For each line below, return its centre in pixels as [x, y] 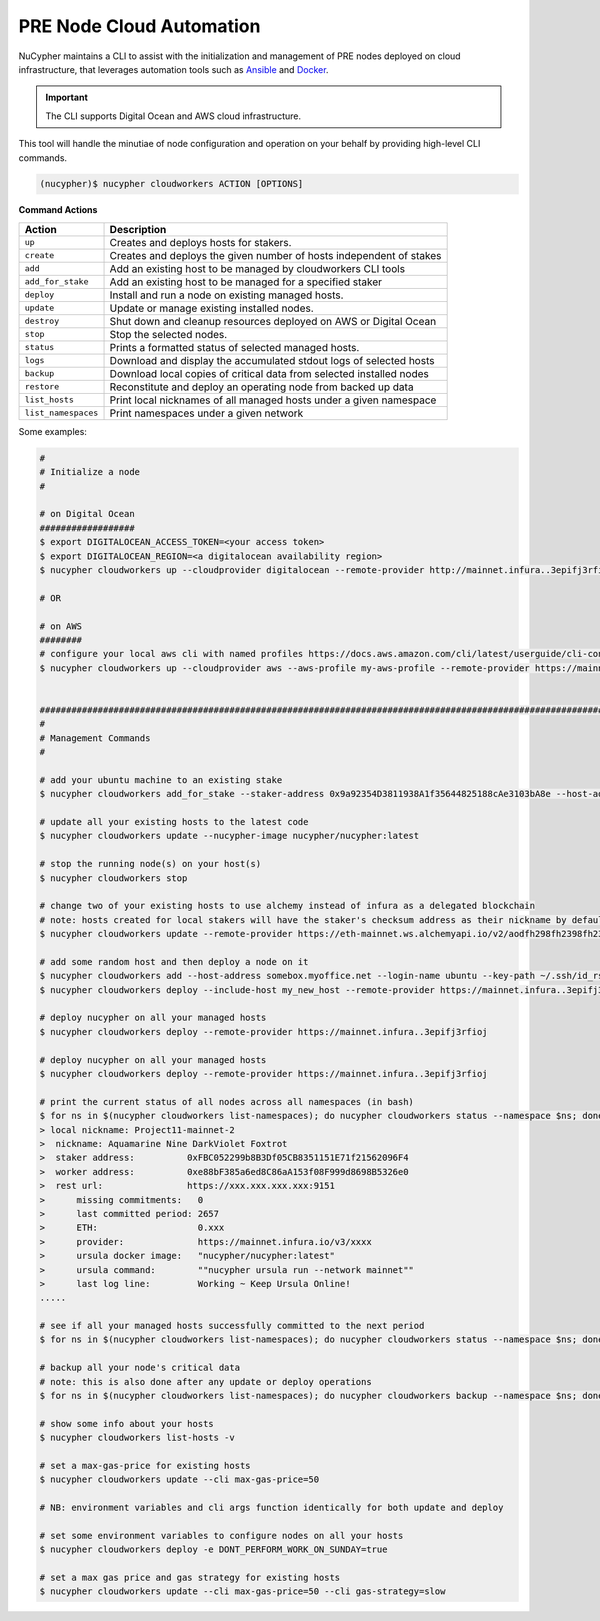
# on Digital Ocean [87, 514]
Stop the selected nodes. [168, 334]
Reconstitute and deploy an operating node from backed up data [261, 387]
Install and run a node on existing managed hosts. [226, 295]
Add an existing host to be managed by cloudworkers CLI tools [257, 268]
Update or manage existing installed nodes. [211, 308]
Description [138, 229]
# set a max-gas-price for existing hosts [145, 1465]
